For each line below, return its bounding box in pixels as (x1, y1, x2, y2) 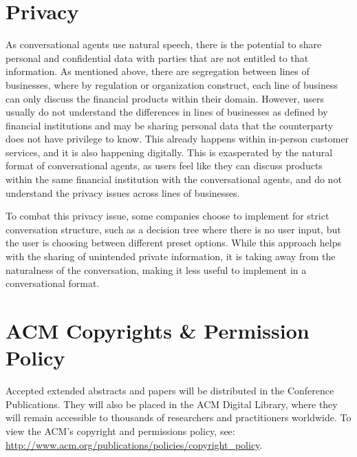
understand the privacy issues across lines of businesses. (6, 185, 240, 200)
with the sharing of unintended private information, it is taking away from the (6, 249, 336, 264)
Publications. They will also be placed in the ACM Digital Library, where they (6, 396, 338, 411)
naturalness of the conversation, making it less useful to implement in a (6, 262, 307, 277)
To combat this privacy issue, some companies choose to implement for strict (6, 209, 329, 223)
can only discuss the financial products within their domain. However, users (6, 91, 325, 105)
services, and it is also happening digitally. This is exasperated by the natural (6, 145, 333, 159)
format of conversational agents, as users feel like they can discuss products (6, 158, 323, 173)
